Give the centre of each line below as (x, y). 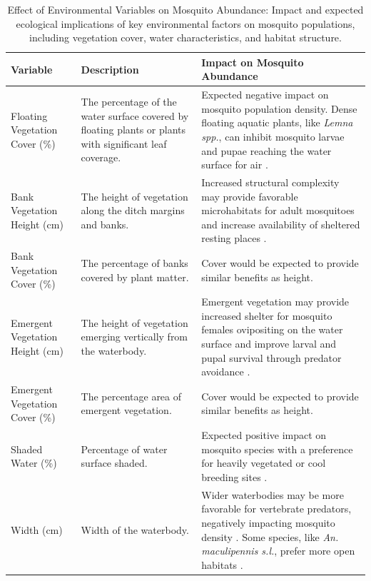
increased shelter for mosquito (267, 315)
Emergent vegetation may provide (275, 302)
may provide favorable (250, 196)
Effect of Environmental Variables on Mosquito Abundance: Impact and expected (185, 9)
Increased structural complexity (270, 182)
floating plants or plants (133, 130)
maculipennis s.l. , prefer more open (278, 551)
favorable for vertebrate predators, (276, 509)
